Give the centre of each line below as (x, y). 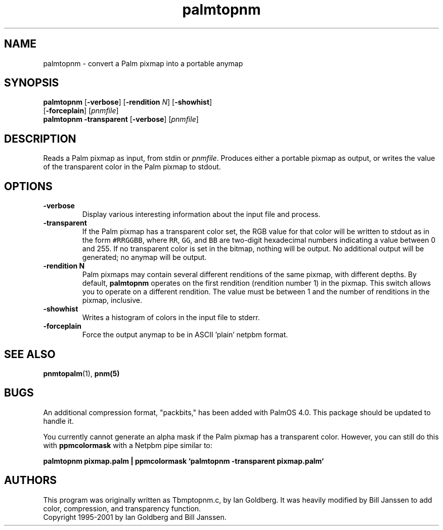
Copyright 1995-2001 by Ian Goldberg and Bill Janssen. (135, 517)
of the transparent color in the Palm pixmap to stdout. (132, 167)
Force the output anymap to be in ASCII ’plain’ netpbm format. (185, 335)
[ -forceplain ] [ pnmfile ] (81, 111)
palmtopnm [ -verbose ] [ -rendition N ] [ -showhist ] (128, 102)
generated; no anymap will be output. (144, 257)
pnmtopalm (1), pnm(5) (81, 373)
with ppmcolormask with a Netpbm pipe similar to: (128, 445)
